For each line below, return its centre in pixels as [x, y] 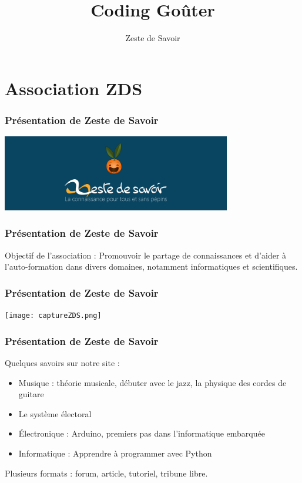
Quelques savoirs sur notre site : [62, 363]
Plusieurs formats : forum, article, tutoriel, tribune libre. [106, 473]
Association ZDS [74, 88]
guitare [31, 394]
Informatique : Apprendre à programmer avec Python [115, 453]
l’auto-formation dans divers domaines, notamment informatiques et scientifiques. [151, 266]
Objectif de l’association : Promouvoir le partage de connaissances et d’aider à [146, 255]
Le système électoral [55, 413]
